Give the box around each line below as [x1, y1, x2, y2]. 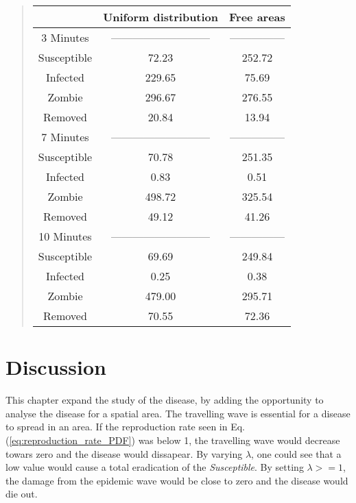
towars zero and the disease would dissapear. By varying [5, 446, 243, 461]
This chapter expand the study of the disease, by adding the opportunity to [5, 393, 324, 407]
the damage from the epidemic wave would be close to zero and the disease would [5, 473, 348, 487]
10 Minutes [38, 228, 92, 244]
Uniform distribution [103, 9, 219, 25]
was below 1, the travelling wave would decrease [138, 432, 340, 447]
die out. [5, 487, 38, 501]
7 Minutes [41, 129, 89, 145]
